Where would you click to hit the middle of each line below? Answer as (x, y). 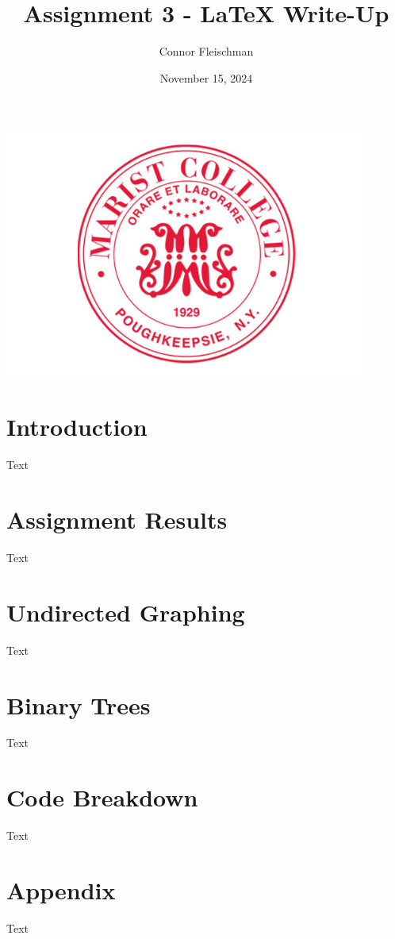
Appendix (61, 889)
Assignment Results (117, 520)
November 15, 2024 (206, 77)
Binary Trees (79, 704)
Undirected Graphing (126, 612)
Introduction (77, 427)
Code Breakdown (102, 797)
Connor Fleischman (206, 51)
